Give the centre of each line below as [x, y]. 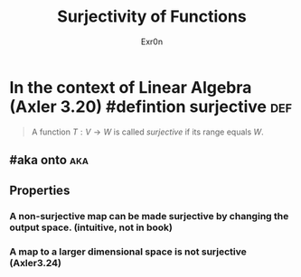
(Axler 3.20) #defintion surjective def [150, 106]
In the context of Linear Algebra [131, 87]
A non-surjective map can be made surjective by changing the [149, 217]
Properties [40, 191]
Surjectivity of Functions [152, 17]
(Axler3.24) [35, 263]
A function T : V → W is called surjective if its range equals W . [147, 132]
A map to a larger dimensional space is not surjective [128, 252]
